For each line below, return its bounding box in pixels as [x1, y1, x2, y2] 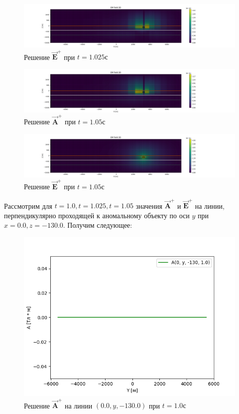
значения [135, 200, 162, 211]
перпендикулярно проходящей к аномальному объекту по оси [4, 210, 190, 220]
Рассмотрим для [4, 200, 52, 211]
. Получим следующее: [63, 220, 132, 230]
